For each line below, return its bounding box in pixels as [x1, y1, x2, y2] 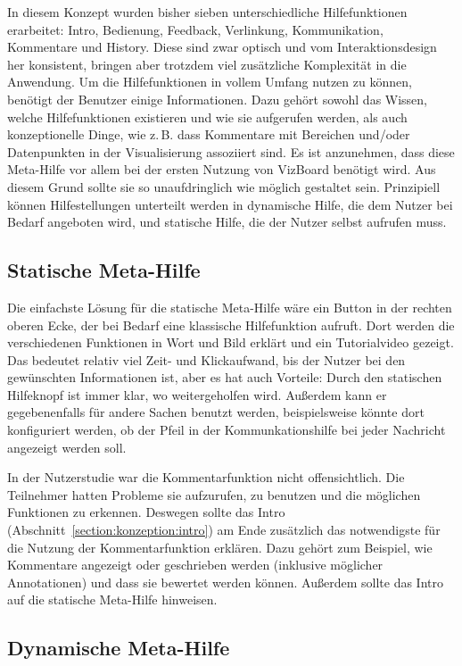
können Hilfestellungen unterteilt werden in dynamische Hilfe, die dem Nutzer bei [7, 195, 453, 213]
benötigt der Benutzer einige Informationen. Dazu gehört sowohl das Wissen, [7, 89, 428, 108]
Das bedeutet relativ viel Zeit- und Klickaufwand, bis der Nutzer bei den [7, 350, 406, 369]
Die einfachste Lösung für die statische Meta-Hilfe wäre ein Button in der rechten [7, 297, 452, 316]
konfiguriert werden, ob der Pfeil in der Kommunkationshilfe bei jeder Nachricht [7, 420, 446, 439]
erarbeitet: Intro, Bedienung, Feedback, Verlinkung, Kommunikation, [7, 20, 384, 38]
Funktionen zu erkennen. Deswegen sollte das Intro [7, 503, 285, 521]
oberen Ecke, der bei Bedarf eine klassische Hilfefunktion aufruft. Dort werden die [7, 315, 455, 334]
